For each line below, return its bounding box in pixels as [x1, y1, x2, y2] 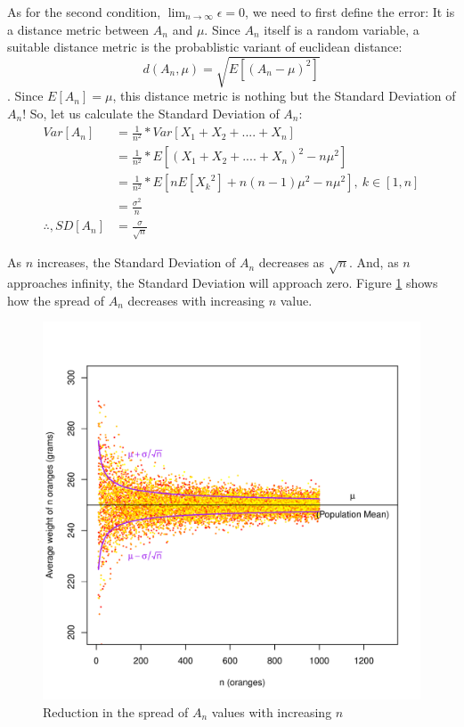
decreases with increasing [127, 290, 265, 309]
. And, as [348, 253, 399, 272]
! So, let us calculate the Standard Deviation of [22, 103, 280, 122]
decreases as [258, 253, 325, 272]
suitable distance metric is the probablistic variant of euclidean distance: [7, 37, 403, 56]
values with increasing [211, 702, 332, 721]
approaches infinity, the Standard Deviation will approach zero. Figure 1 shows [7, 273, 438, 291]
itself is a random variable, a [264, 20, 419, 38]
